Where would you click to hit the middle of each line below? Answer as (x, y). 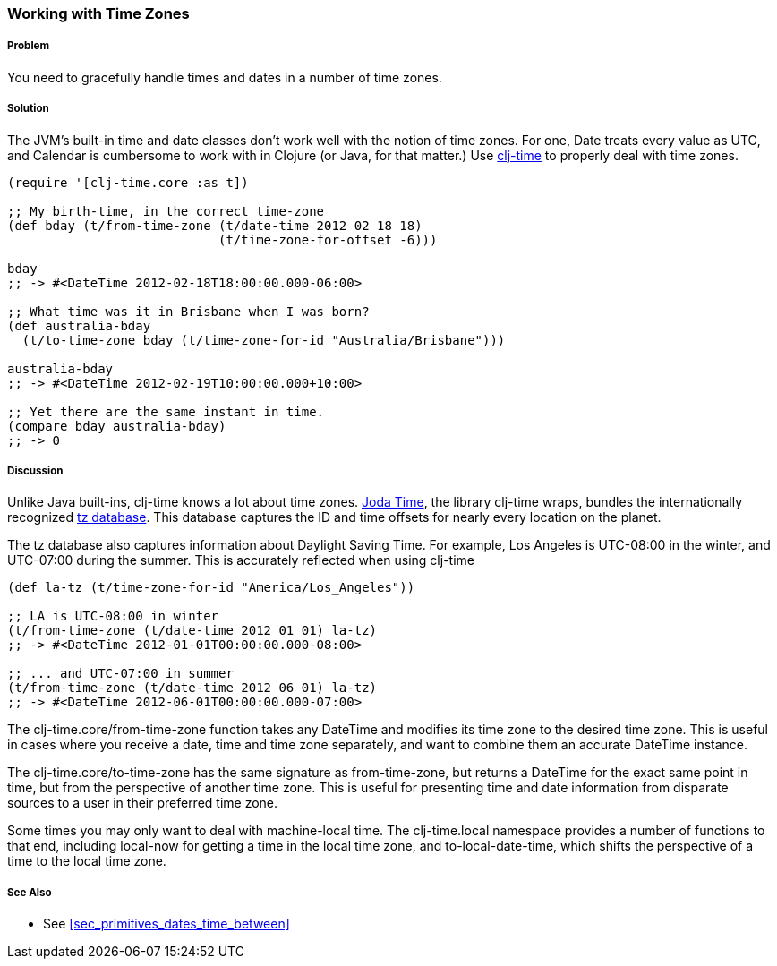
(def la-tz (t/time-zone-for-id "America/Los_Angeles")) (211, 588)
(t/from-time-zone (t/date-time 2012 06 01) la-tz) (192, 688)
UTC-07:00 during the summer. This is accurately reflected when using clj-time (241, 560)
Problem (29, 46)
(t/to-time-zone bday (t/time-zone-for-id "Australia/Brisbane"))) (264, 340)
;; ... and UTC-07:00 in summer (120, 674)
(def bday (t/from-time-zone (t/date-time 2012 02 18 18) (215, 225)
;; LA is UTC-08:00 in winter (113, 616)
